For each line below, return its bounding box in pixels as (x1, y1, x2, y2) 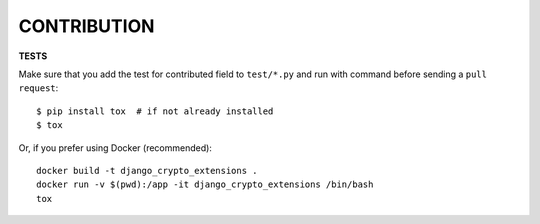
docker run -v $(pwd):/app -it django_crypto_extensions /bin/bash (36, 179, 374, 190)
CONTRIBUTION (18, 15, 155, 37)
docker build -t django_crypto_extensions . (36, 165, 259, 176)
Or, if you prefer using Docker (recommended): (18, 141, 212, 154)
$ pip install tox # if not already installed (36, 105, 274, 117)
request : (18, 82, 59, 94)
